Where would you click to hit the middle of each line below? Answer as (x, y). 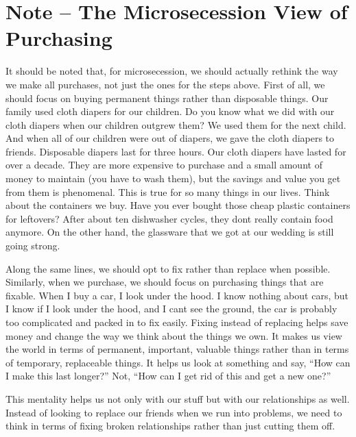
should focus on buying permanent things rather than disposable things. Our (167, 98)
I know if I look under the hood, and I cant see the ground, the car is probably (171, 309)
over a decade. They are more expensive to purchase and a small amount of (164, 165)
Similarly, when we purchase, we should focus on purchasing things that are (165, 282)
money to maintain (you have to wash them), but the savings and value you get (173, 178)
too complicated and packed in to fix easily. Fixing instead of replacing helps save (177, 322)
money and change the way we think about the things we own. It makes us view (174, 335)
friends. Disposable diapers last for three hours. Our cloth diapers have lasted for (176, 151)
